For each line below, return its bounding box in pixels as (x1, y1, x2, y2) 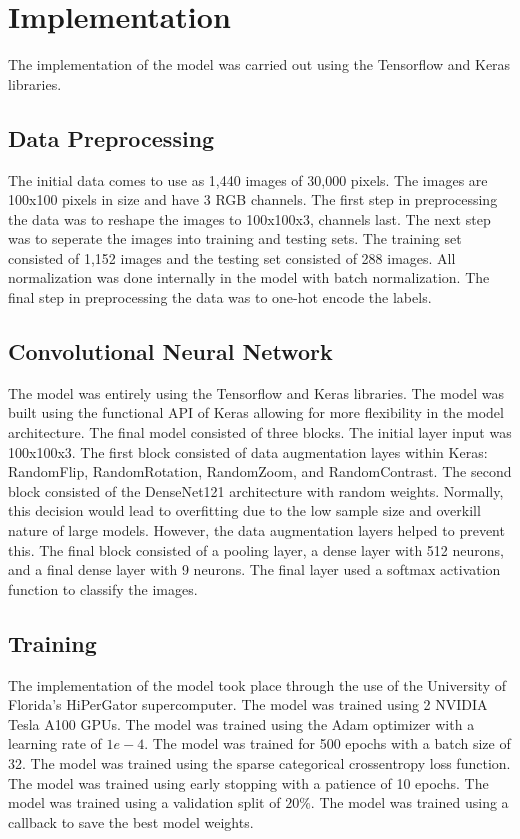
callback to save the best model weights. (8, 811, 254, 832)
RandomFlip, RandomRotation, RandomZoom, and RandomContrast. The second (8, 461, 512, 482)
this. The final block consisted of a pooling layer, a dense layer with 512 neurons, (8, 539, 504, 560)
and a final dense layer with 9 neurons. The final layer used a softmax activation (8, 559, 501, 580)
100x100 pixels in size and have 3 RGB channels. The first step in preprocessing (8, 189, 498, 210)
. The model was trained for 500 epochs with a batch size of (144, 733, 511, 754)
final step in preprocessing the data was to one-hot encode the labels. (8, 287, 432, 308)
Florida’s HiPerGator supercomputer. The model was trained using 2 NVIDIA (8, 694, 488, 715)
